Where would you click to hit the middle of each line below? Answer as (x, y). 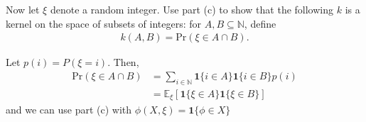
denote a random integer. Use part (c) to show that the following (192, 9)
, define (260, 23)
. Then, (123, 62)
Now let (23, 9)
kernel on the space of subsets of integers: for (104, 23)
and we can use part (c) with (69, 110)
